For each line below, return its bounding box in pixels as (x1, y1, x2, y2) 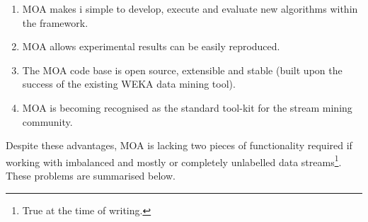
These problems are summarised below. (6, 168, 176, 182)
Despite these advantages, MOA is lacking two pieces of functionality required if (6, 138, 352, 153)
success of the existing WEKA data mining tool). (22, 76, 236, 91)
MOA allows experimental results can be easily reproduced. (22, 39, 280, 54)
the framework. (22, 15, 88, 30)
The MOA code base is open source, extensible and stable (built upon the (22, 62, 343, 77)
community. (22, 114, 73, 129)
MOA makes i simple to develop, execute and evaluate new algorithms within (22, 1, 358, 16)
